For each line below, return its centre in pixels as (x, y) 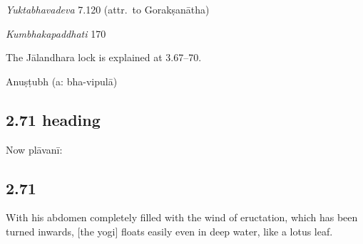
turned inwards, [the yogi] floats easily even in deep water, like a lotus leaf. (169, 231)
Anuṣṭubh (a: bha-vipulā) (62, 81)
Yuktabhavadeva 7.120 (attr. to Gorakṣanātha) (108, 9)
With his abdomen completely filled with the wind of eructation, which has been (182, 217)
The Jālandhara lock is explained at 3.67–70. (104, 57)
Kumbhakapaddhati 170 (56, 33)
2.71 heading (53, 119)
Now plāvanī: (34, 149)
